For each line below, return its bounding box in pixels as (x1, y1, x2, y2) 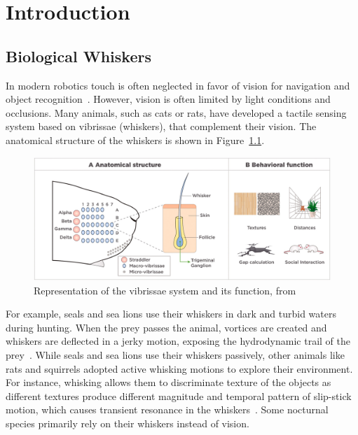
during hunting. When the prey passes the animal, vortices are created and (6, 320, 327, 334)
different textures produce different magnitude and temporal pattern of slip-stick (6, 388, 352, 403)
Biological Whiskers (6, 45, 151, 66)
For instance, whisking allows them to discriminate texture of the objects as (6, 375, 331, 390)
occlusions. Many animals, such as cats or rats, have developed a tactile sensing (6, 105, 347, 120)
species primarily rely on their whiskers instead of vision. (6, 415, 249, 430)
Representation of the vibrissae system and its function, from (34, 283, 296, 297)
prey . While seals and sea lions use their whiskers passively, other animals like (6, 347, 345, 362)
